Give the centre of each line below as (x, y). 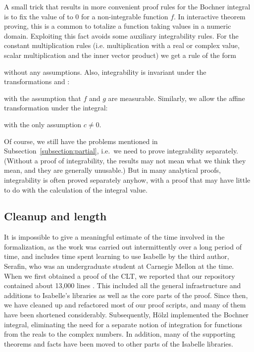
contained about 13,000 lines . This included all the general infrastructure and (123, 285)
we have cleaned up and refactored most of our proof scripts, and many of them (125, 305)
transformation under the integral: (56, 108)
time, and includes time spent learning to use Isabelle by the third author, (117, 256)
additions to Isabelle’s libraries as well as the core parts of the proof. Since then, (126, 295)
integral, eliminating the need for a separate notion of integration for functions (123, 324)
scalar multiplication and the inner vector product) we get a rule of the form (120, 55)
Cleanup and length (55, 216)
